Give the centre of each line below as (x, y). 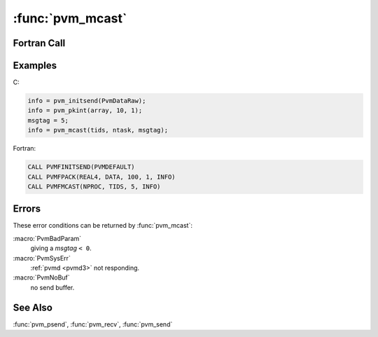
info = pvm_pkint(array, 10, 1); (85, 111)
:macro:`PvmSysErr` (42, 258)
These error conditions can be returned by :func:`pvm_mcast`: (103, 226)
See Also (33, 307)
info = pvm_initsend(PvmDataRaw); (87, 101)
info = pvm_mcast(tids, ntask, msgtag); (98, 130)
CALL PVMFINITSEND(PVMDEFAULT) (82, 167)
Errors (27, 209)
